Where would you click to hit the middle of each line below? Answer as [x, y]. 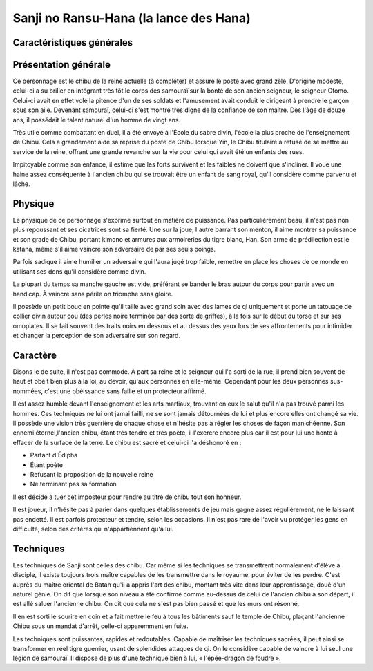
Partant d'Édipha [54, 455]
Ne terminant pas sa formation [73, 484]
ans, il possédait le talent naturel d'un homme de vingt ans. [97, 120]
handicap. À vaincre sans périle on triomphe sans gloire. [93, 294]
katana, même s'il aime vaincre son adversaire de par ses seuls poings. [114, 249]
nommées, [28, 391]
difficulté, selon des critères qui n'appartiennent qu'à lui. [93, 529]
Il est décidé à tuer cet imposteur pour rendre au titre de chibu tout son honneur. [127, 497]
